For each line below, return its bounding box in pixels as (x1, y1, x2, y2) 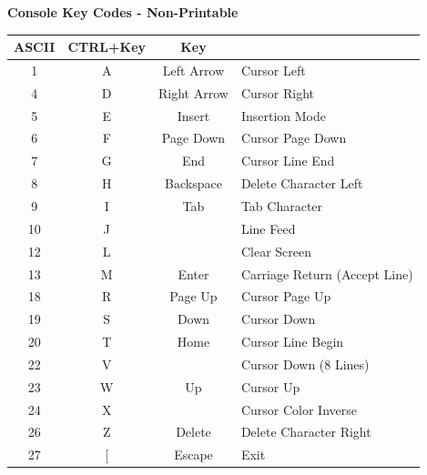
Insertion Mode (240, 106, 326, 125)
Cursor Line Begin (240, 332, 344, 351)
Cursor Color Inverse (240, 399, 357, 419)
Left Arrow (162, 60, 225, 79)
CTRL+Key (67, 37, 147, 56)
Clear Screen (240, 241, 311, 260)
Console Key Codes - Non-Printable (7, 3, 239, 21)
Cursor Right (240, 83, 315, 102)
